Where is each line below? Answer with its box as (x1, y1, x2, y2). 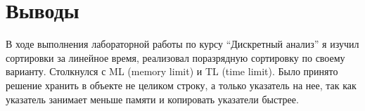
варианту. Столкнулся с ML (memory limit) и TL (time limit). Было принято (6, 64, 338, 79)
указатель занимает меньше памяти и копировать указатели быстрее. (6, 91, 299, 106)
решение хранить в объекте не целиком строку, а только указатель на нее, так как (6, 77, 357, 92)
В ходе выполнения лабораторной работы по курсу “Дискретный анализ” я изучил (6, 37, 359, 51)
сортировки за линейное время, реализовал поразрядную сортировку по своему (6, 50, 345, 65)
